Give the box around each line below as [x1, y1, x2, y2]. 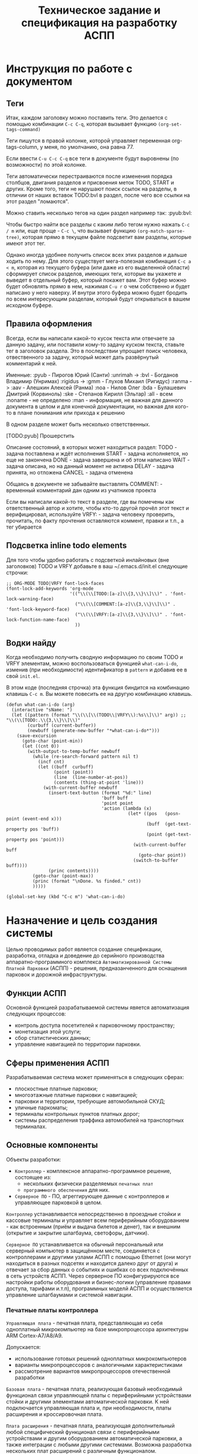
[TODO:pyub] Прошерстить [6, 432, 75, 439]
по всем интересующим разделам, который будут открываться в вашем [6, 295, 190, 303]
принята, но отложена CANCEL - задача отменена [6, 469, 133, 476]
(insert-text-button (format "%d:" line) [48, 790, 152, 796]
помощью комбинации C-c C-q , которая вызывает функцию [6, 120, 157, 128]
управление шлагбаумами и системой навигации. [6, 1291, 133, 1298]
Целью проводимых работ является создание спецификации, [6, 946, 163, 953]
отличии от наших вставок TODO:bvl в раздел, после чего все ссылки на [6, 192, 190, 199]
